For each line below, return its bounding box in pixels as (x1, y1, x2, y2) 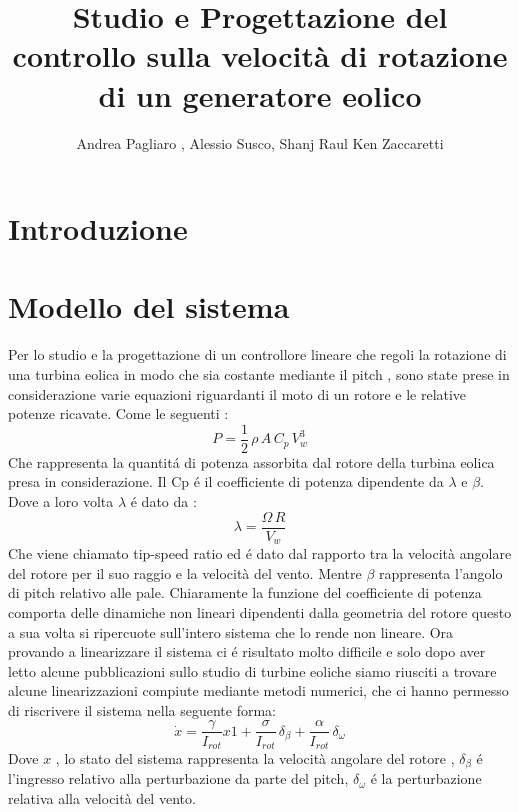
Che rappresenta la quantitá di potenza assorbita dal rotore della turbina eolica (8, 451, 495, 472)
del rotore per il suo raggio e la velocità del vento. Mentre (8, 562, 362, 583)
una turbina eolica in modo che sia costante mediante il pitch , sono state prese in (8, 364, 510, 384)
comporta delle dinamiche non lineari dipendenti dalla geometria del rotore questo (8, 601, 512, 622)
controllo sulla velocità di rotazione (12, 35, 508, 76)
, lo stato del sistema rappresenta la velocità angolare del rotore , (55, 748, 455, 768)
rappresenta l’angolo (379, 562, 503, 583)
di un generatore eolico (98, 74, 422, 115)
